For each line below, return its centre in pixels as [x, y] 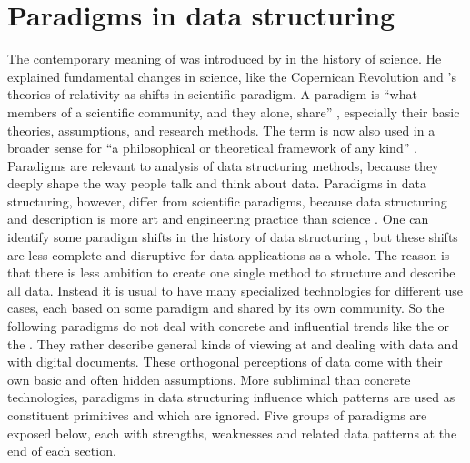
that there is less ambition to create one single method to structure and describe [231, 272]
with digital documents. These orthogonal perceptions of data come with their [225, 362]
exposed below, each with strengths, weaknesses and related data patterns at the [232, 433]
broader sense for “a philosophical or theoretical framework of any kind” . [212, 148]
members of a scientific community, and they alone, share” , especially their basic [234, 111]
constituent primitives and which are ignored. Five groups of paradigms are [217, 415]
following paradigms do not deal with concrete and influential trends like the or [229, 326]
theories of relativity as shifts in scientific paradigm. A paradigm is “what [212, 94]
